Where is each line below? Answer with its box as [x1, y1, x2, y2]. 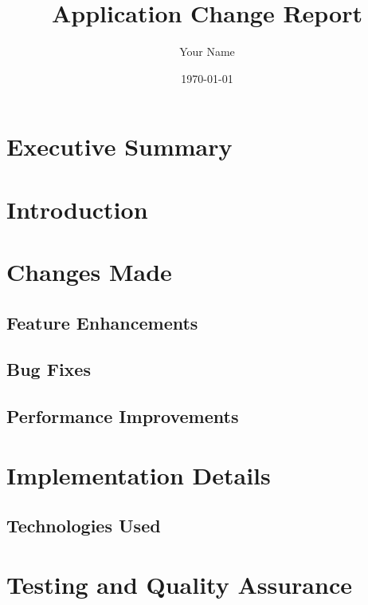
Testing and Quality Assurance [6, 567, 352, 600]
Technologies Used [6, 513, 161, 538]
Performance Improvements [6, 404, 239, 429]
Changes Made [6, 255, 172, 288]
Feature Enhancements [6, 310, 198, 334]
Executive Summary [6, 130, 233, 163]
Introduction [6, 192, 148, 225]
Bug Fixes [6, 357, 91, 382]
